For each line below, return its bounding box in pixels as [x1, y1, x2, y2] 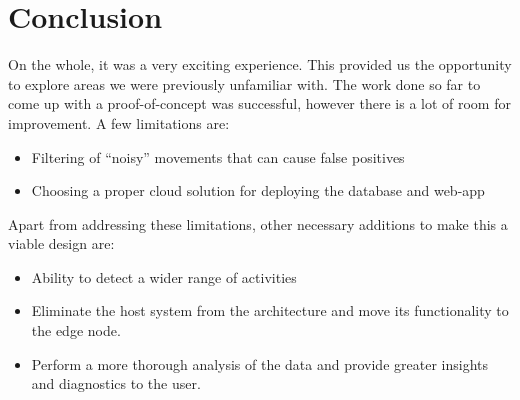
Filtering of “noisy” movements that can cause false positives [31, 146, 405, 167]
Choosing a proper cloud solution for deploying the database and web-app [31, 180, 485, 201]
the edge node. [31, 320, 121, 341]
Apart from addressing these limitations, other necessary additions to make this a [8, 213, 508, 234]
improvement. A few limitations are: [8, 112, 230, 133]
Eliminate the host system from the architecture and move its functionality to [31, 300, 509, 321]
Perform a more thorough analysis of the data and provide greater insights [31, 353, 488, 374]
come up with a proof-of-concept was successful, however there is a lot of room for [8, 93, 511, 114]
